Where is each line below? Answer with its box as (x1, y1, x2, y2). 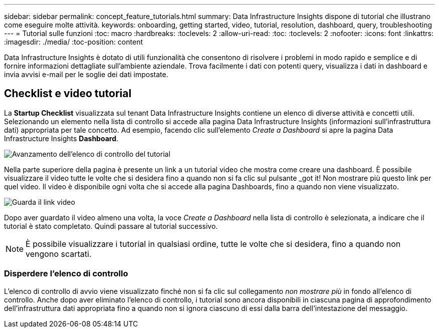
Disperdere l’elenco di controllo (4, 268, 128, 279)
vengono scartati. (26, 248, 92, 259)
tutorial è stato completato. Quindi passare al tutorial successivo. (4, 221, 218, 230)
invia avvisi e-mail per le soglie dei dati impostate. (4, 70, 168, 79)
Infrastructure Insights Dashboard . (4, 134, 119, 143)
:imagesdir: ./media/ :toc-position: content (4, 38, 143, 46)
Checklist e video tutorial (4, 87, 132, 100)
